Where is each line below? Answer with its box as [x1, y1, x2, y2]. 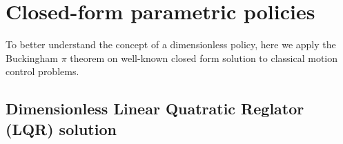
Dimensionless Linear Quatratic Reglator [6, 98, 304, 119]
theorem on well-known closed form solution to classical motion [70, 50, 338, 65]
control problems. [6, 64, 79, 79]
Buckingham [6, 50, 59, 65]
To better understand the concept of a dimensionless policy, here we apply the [6, 37, 336, 52]
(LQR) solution [6, 118, 117, 139]
